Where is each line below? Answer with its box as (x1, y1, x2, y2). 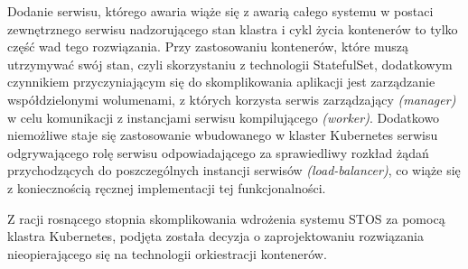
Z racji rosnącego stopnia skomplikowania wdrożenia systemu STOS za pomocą (7, 209, 445, 227)
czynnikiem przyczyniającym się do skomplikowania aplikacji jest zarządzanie (7, 72, 435, 91)
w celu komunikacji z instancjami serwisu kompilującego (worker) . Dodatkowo (7, 107, 440, 126)
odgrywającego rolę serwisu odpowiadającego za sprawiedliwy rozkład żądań (7, 143, 429, 162)
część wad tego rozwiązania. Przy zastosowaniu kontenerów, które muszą (7, 37, 408, 56)
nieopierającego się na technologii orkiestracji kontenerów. (7, 244, 327, 263)
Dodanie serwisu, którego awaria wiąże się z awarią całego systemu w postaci (7, 2, 434, 20)
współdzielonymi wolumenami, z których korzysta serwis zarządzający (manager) (7, 89, 456, 108)
